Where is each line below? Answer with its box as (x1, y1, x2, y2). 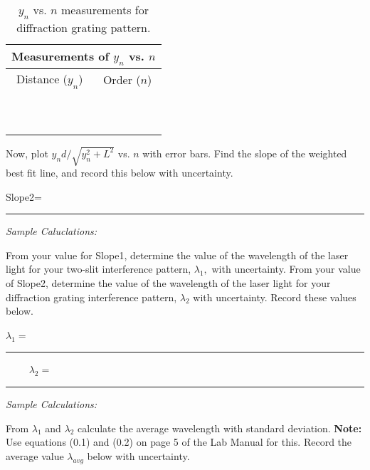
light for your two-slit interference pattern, (6, 261, 191, 276)
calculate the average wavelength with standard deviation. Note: (78, 420, 362, 435)
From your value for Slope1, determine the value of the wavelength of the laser (6, 247, 349, 262)
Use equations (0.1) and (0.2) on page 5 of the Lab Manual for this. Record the (6, 434, 352, 449)
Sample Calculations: (6, 397, 97, 412)
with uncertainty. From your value (211, 261, 361, 276)
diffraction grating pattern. (16, 19, 151, 36)
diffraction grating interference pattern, (6, 289, 177, 304)
